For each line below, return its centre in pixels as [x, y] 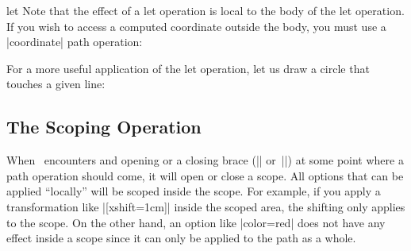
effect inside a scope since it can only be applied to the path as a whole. [181, 238]
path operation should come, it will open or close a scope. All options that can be [205, 175]
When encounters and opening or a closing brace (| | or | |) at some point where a [205, 160]
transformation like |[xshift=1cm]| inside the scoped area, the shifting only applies [206, 206]
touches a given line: [56, 84]
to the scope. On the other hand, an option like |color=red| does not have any [196, 222]
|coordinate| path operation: [75, 42]
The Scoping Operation [104, 127]
